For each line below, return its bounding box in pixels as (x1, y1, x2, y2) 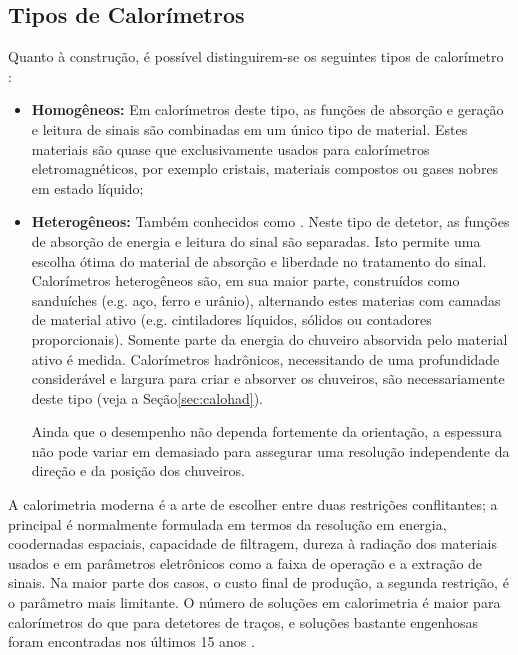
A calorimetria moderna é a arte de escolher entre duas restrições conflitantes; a (8, 494, 498, 515)
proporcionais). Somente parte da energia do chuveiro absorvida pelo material (31, 328, 508, 349)
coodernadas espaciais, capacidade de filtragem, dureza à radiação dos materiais (8, 533, 498, 554)
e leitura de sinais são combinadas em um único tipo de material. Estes (31, 118, 468, 139)
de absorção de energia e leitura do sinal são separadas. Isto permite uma (31, 230, 481, 251)
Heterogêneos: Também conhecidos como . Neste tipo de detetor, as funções (31, 211, 510, 232)
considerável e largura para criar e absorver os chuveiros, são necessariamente (31, 368, 505, 389)
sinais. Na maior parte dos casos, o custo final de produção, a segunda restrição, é (8, 572, 509, 593)
